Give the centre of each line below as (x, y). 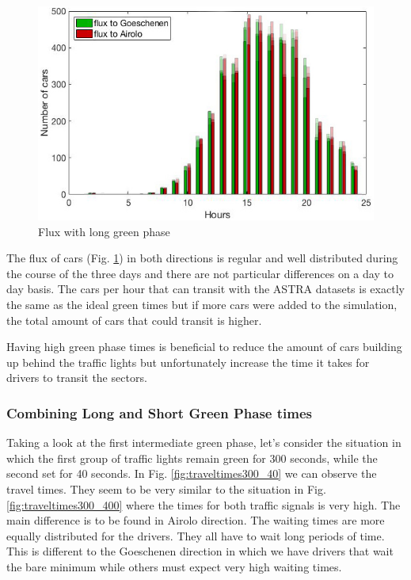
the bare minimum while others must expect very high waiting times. (174, 566)
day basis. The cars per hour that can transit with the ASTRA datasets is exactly (205, 289)
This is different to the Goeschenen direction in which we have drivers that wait (200, 551)
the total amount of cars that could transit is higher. (134, 320)
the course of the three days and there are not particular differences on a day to (200, 273)
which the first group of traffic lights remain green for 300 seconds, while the (192, 458)
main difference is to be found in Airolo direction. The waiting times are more (196, 520)
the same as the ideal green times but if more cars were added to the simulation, (202, 304)
